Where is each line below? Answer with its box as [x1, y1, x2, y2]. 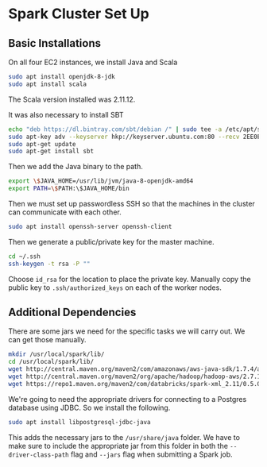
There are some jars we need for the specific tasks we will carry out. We [8, 326, 246, 336]
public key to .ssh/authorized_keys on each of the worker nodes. [8, 283, 222, 292]
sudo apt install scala [8, 80, 87, 88]
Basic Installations [8, 37, 102, 50]
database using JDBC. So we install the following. [8, 403, 171, 412]
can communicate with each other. [8, 207, 122, 217]
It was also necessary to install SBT [8, 110, 125, 119]
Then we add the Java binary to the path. [8, 162, 143, 172]
